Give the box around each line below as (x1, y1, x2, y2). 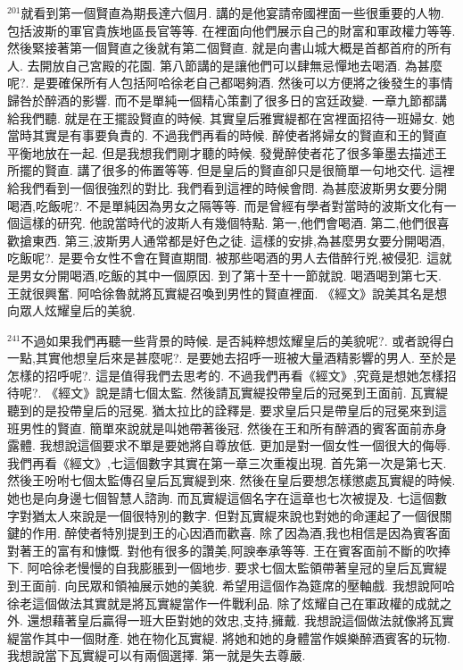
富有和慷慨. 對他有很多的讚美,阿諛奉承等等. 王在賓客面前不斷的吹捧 (56, 540, 451, 559)
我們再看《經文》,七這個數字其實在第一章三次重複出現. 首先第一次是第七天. (7, 453, 447, 472)
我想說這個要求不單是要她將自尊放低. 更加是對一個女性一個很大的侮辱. (39, 436, 451, 455)
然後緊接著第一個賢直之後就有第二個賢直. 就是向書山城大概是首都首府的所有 (7, 38, 452, 57)
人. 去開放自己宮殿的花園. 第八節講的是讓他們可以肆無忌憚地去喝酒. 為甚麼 (7, 55, 442, 74)
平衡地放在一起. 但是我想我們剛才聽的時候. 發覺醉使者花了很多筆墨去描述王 (7, 143, 448, 162)
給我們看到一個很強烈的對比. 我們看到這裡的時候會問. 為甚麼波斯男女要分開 (7, 178, 448, 197)
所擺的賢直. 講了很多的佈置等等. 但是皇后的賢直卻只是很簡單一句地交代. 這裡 (7, 161, 455, 180)
